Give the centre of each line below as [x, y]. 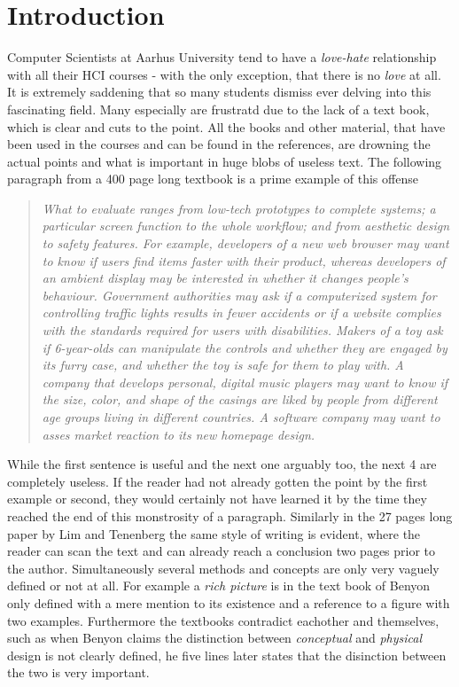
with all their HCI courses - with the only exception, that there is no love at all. [224, 74]
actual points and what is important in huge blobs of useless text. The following [225, 161]
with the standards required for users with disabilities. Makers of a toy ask [242, 330]
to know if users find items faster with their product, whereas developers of [244, 260]
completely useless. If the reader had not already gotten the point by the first [218, 481]
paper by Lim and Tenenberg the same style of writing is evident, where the [214, 533]
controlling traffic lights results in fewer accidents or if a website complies [241, 312]
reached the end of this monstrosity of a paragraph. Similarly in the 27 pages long [230, 515]
